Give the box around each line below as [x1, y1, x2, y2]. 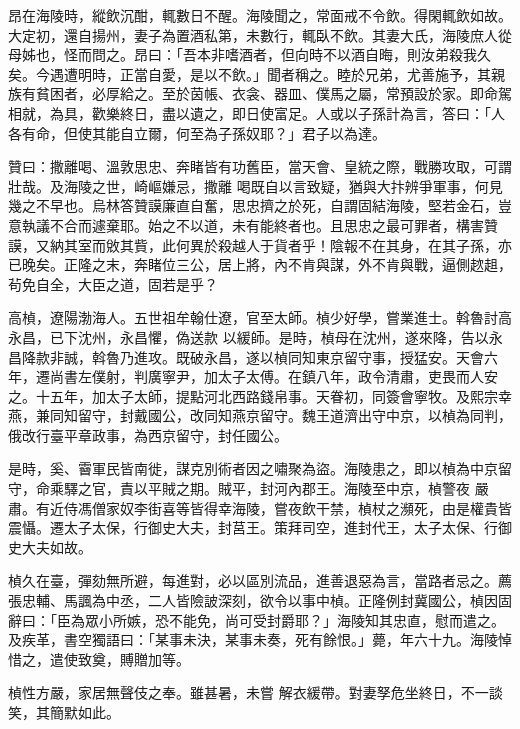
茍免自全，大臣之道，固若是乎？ [8, 273, 218, 294]
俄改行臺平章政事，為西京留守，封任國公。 [8, 424, 288, 445]
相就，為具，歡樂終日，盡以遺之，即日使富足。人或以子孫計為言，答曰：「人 [8, 102, 505, 123]
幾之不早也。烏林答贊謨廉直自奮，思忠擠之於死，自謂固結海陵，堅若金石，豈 [8, 195, 512, 216]
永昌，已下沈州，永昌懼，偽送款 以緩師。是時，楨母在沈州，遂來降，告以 [8, 326, 489, 347]
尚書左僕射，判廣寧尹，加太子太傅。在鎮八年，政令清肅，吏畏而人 [49, 366, 484, 387]
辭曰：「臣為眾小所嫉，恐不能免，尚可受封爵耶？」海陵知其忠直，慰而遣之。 [8, 609, 505, 630]
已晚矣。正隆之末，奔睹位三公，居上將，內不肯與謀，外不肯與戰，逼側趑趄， [8, 254, 512, 275]
